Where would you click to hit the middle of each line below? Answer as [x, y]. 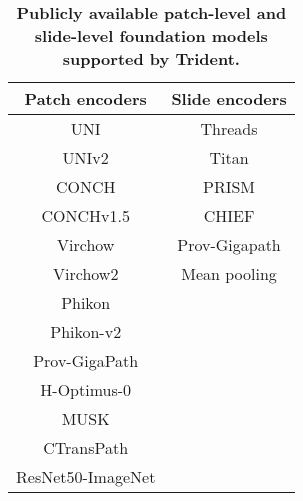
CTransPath [86, 447]
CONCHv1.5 [85, 215]
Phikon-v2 [86, 331]
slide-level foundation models [151, 35]
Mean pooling [229, 273]
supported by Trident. [151, 58]
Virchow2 [86, 273]
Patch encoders [85, 98]
